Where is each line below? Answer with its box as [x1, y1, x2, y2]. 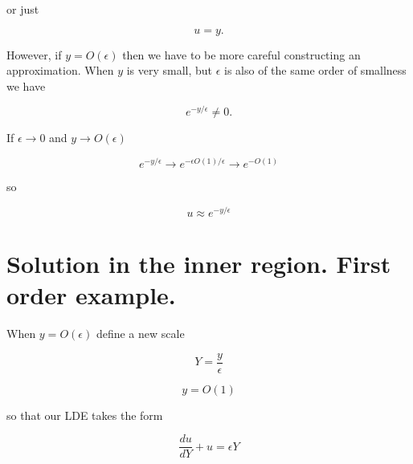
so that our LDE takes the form [6, 406, 163, 423]
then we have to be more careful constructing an [122, 46, 361, 63]
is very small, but [126, 62, 213, 79]
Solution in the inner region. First [6, 246, 391, 279]
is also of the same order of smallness [224, 62, 407, 79]
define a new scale [96, 325, 185, 342]
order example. [6, 279, 176, 311]
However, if [6, 46, 62, 63]
